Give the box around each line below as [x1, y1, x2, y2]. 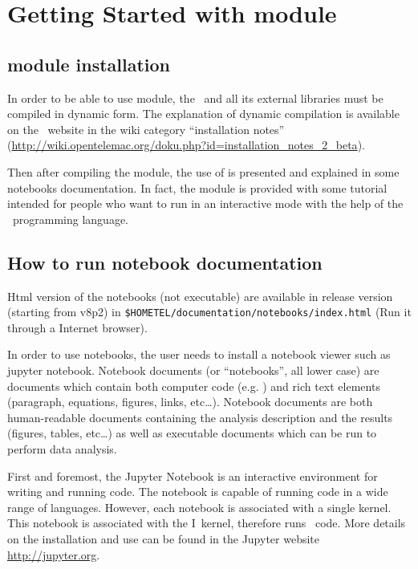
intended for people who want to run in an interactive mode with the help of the [7, 195, 404, 212]
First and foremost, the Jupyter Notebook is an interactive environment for [7, 467, 378, 484]
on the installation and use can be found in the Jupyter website [7, 530, 319, 547]
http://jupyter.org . [7, 546, 100, 563]
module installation [7, 51, 171, 76]
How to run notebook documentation [7, 250, 323, 274]
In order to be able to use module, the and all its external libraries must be [7, 89, 384, 106]
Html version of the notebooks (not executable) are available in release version [7, 287, 393, 304]
